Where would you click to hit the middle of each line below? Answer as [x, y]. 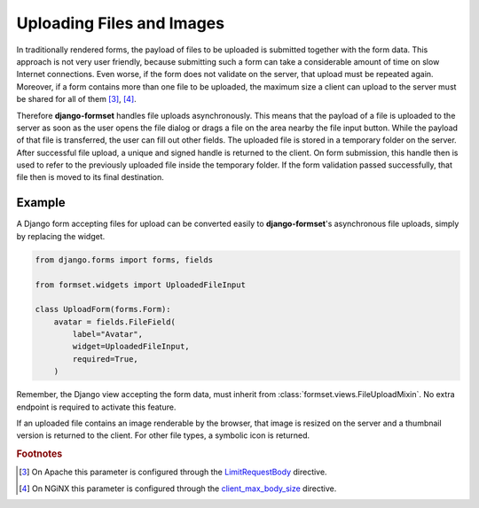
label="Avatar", [108, 334]
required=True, [106, 359]
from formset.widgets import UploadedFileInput [140, 285]
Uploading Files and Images [121, 23]
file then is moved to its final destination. [90, 177]
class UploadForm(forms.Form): [103, 309]
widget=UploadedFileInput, [131, 347]
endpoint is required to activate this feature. [96, 407]
